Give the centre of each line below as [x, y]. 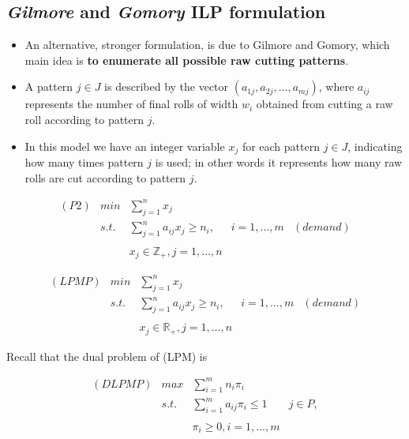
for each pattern [281, 146]
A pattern [49, 86]
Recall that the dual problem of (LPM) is [107, 356]
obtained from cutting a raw [325, 104]
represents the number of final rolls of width [131, 104]
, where [336, 86]
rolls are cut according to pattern [105, 177]
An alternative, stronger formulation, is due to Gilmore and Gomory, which [207, 45]
